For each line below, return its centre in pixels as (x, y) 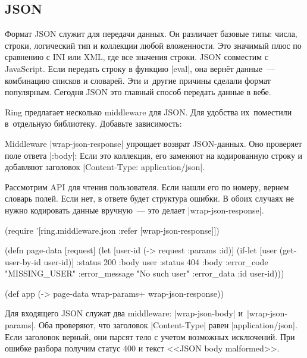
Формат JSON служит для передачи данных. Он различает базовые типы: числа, (151, 34)
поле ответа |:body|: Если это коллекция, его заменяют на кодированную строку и (154, 155)
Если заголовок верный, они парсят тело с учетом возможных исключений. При (150, 336)
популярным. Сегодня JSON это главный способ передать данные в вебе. (138, 92)
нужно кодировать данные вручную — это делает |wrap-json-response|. (134, 210)
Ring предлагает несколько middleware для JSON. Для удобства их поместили (148, 112)
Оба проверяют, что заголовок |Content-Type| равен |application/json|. (168, 325)
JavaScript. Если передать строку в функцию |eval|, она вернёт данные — (140, 68)
